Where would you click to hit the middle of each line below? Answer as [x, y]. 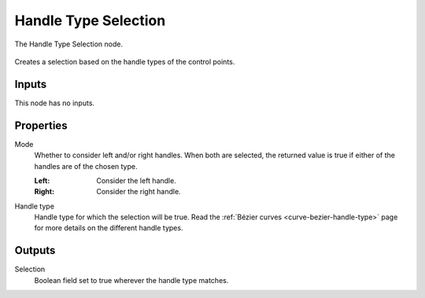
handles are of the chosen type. [86, 166]
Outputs [35, 250]
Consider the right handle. [139, 192]
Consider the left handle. [136, 180]
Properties [41, 125]
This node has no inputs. [54, 103]
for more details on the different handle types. [109, 228]
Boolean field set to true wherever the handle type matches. [131, 280]
